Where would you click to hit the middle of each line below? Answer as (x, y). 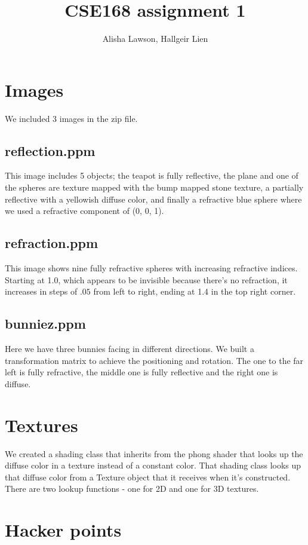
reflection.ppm (50, 150)
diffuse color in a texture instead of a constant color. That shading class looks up (153, 465)
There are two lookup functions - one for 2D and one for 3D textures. (132, 489)
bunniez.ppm (45, 324)
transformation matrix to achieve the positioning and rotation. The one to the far (154, 360)
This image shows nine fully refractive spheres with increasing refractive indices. (151, 268)
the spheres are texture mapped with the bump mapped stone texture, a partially (154, 187)
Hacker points (63, 530)
